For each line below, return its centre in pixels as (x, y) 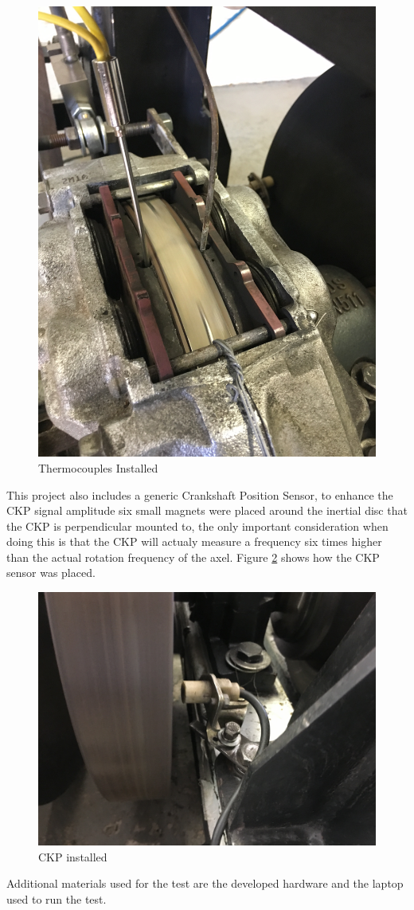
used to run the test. (57, 898)
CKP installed (73, 856)
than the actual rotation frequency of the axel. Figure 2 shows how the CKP (193, 557)
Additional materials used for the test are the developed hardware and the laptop (205, 883)
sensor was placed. (51, 573)
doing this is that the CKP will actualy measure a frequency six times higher (194, 541)
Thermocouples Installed (98, 467)
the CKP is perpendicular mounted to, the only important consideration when (197, 526)
